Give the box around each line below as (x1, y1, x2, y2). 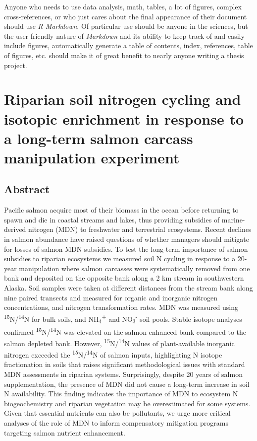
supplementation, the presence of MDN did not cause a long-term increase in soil (4, 378, 250, 389)
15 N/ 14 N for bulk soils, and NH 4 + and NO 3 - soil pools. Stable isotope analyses (4, 312, 242, 325)
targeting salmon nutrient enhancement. (4, 427, 125, 438)
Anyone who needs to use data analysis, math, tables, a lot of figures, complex (4, 1, 242, 11)
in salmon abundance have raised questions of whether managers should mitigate (4, 234, 249, 244)
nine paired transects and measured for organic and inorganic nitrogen (4, 292, 218, 302)
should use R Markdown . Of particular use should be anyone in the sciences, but (4, 21, 248, 31)
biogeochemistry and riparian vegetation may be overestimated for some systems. (4, 398, 251, 408)
